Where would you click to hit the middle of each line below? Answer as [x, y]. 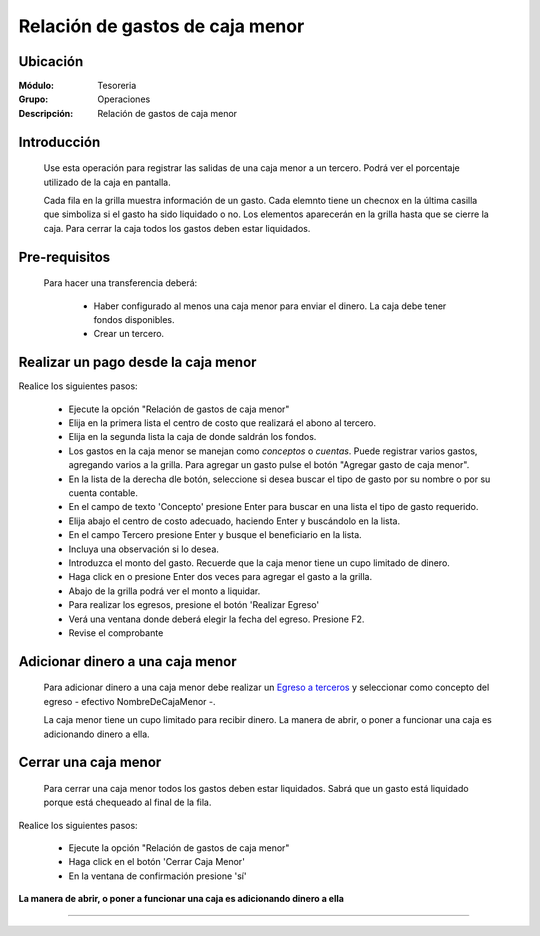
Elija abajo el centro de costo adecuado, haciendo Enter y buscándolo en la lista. [234, 521]
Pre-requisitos [64, 256]
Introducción [59, 141]
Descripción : [46, 113]
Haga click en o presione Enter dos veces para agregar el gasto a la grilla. [220, 577]
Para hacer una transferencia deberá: [120, 283]
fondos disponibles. [134, 319]
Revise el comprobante [116, 632]
